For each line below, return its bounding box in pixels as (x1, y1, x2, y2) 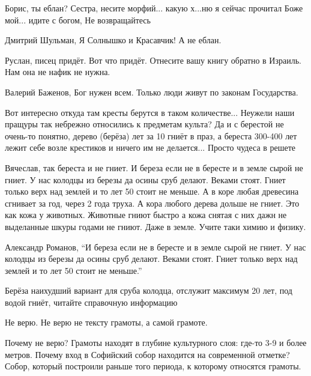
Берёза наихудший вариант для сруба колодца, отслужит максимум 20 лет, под (5, 284, 292, 297)
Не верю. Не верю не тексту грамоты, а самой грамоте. (5, 316, 208, 329)
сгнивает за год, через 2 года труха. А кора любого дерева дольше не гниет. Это (5, 196, 300, 209)
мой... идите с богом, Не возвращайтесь (5, 13, 151, 26)
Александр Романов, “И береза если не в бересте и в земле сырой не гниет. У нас (5, 240, 306, 253)
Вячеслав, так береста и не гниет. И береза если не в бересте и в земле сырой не (5, 161, 303, 174)
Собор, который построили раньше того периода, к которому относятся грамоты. (5, 360, 301, 372)
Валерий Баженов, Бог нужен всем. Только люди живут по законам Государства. (5, 85, 298, 98)
